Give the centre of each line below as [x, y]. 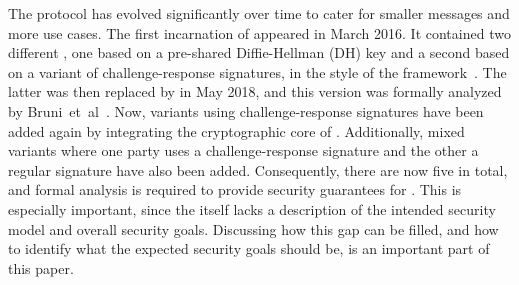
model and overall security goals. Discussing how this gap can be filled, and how [253, 228]
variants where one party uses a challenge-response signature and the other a [243, 150]
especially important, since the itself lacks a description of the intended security [252, 208]
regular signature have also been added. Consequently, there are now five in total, [258, 169]
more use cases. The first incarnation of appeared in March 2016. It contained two [259, 32]
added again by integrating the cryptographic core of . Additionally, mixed [236, 130]
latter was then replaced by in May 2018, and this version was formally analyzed [255, 91]
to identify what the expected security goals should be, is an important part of [249, 248]
